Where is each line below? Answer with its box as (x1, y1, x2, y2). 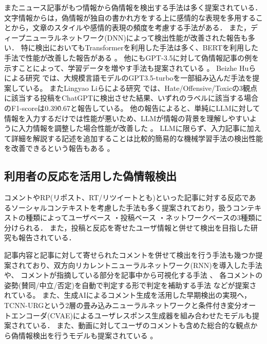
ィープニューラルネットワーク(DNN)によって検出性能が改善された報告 (4, 32, 241, 43)
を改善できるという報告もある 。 (4, 143, 115, 154)
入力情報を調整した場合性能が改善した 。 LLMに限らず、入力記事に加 (18, 123, 254, 133)
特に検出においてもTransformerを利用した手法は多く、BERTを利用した (21, 42, 259, 53)
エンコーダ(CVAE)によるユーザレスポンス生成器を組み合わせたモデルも (11, 310, 252, 320)
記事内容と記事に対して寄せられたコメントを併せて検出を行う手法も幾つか (4, 250, 256, 260)
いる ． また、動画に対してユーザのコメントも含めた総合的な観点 (32, 320, 251, 331)
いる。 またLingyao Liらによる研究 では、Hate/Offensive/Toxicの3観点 (25, 82, 258, 93)
